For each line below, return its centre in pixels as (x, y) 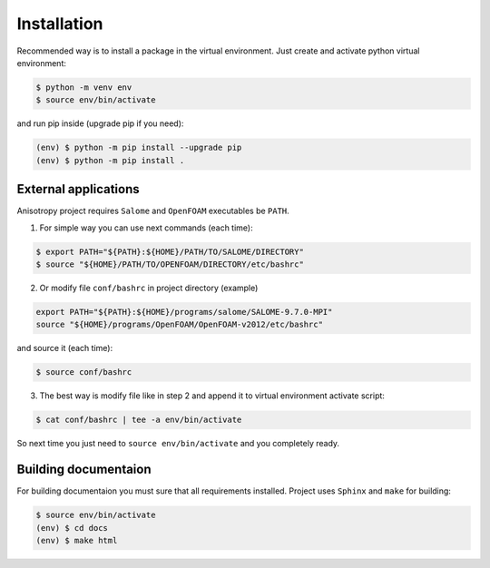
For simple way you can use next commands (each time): (146, 228)
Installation (60, 24)
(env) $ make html (77, 540)
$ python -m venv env (84, 87)
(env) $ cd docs (72, 528)
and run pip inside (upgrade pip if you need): (100, 123)
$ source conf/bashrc (84, 372)
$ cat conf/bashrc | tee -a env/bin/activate (139, 420)
